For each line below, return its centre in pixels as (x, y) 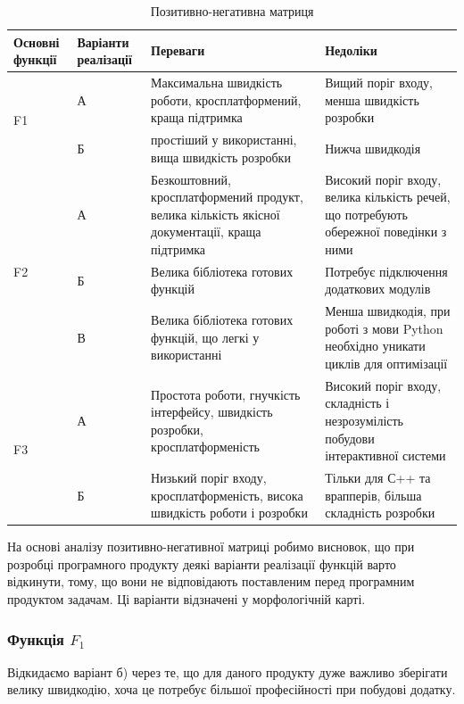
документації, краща (206, 232)
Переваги (178, 50)
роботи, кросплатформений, (226, 99)
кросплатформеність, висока (227, 495)
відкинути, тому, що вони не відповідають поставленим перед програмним (211, 581)
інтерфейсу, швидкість (212, 412)
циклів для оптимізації (386, 363)
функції (35, 59)
